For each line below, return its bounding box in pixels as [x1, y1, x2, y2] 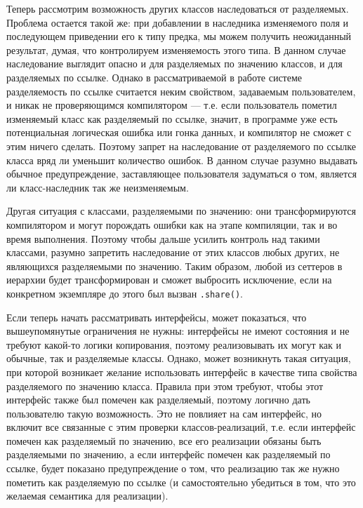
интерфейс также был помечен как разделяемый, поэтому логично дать [6, 392, 310, 407]
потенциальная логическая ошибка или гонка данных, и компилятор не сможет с [6, 125, 352, 140]
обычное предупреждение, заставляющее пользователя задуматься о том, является [6, 166, 357, 181]
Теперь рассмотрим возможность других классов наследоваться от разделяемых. [6, 1, 349, 15]
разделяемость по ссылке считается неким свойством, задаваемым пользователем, [6, 83, 356, 98]
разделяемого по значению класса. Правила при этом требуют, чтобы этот [6, 378, 324, 393]
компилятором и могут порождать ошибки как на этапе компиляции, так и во [6, 217, 338, 232]
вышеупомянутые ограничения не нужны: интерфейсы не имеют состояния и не [6, 323, 350, 338]
